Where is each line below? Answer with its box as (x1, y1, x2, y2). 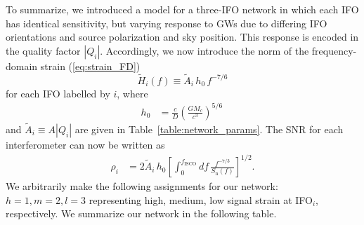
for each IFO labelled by (6, 86, 110, 100)
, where (117, 86, 148, 100)
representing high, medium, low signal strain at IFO (89, 192, 313, 207)
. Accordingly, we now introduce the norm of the (100, 43, 309, 57)
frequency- (311, 43, 357, 57)
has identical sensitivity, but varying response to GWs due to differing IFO (6, 15, 327, 30)
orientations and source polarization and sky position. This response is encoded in (6, 29, 359, 44)
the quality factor (6, 43, 81, 57)
